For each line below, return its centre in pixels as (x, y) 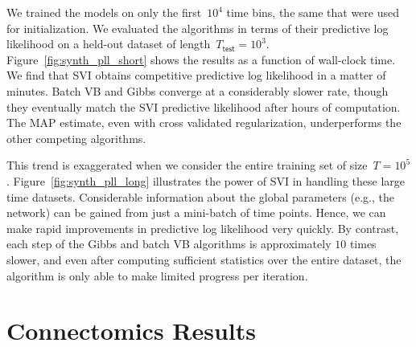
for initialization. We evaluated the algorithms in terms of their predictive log (198, 28)
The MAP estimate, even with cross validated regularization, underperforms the (204, 122)
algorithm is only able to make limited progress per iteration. (157, 275)
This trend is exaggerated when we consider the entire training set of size (187, 165)
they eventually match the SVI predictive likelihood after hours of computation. (204, 106)
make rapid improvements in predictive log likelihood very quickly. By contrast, (203, 228)
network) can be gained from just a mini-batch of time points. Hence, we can (196, 212)
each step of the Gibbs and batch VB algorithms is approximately (169, 244)
